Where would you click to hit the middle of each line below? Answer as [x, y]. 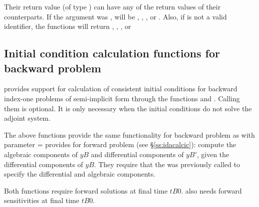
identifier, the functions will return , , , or [68, 26]
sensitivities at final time [42, 200]
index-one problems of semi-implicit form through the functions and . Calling [122, 98]
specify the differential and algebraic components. [80, 174]
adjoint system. [27, 118]
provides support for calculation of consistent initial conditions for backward [121, 89]
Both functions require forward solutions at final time [86, 190]
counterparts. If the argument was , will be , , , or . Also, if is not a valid [116, 16]
